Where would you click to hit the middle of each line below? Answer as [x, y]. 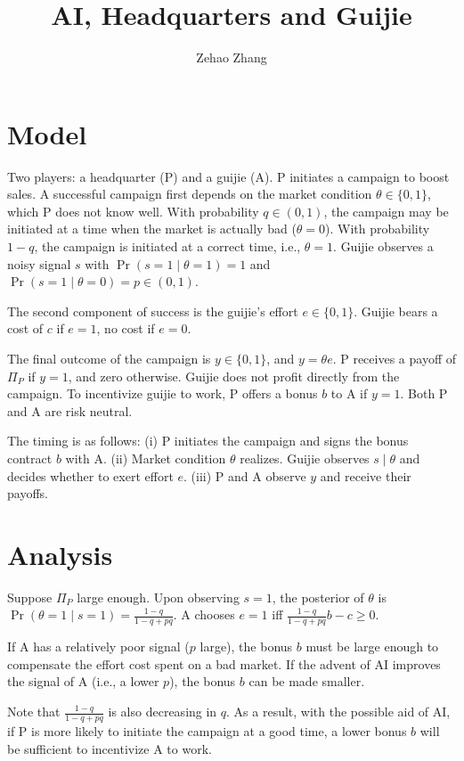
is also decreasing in [163, 712]
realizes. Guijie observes [305, 458]
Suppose [30, 597]
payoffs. [28, 493]
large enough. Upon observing [158, 597]
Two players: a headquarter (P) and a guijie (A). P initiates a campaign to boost [228, 176]
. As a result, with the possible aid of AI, [338, 712]
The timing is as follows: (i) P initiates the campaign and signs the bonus [208, 441]
